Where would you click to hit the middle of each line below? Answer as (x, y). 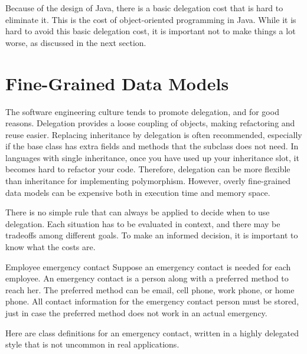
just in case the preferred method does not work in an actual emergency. (136, 313)
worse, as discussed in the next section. (76, 42)
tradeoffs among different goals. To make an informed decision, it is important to (152, 235)
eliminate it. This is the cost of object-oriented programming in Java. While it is (151, 19)
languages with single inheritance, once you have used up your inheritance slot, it (152, 157)
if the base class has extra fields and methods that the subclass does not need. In (152, 146)
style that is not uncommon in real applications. (92, 344)
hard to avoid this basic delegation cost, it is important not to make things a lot (151, 31)
